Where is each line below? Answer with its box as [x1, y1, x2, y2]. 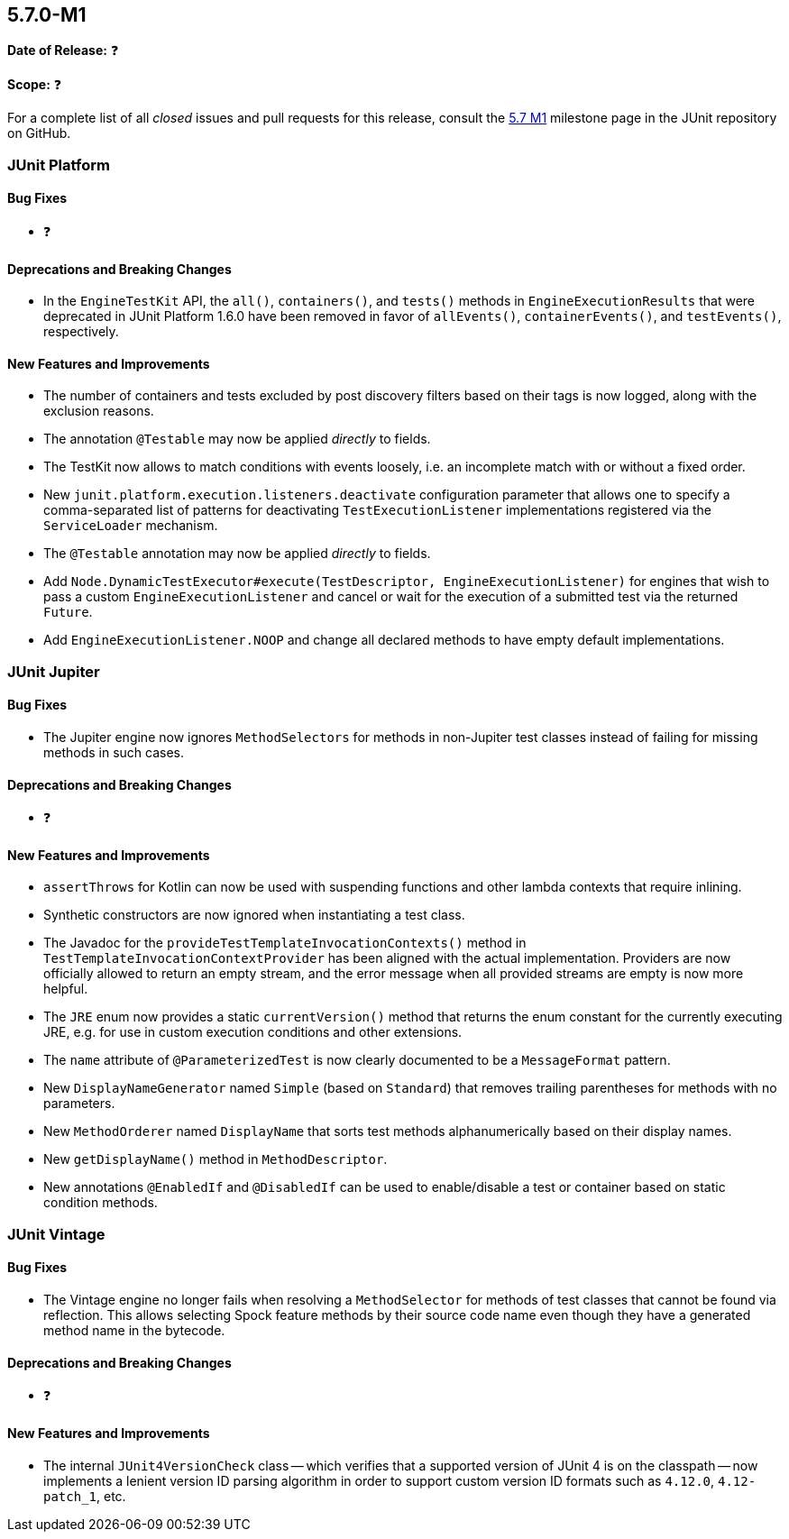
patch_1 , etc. [43, 1488, 126, 1504]
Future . [43, 604, 93, 620]
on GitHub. [7, 125, 71, 142]
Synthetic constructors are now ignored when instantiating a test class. [43, 907, 465, 923]
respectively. [43, 324, 119, 340]
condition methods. [43, 1195, 158, 1211]
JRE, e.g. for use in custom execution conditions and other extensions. [43, 1024, 463, 1040]
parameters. [43, 1095, 115, 1112]
